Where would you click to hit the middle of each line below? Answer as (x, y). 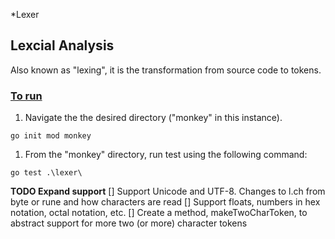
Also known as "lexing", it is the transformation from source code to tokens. (166, 70)
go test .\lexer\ (46, 173)
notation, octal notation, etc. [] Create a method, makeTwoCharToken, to (159, 213)
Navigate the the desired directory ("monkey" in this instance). (153, 118)
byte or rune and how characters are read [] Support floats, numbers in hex (165, 202)
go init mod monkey (51, 136)
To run (26, 96)
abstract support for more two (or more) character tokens (129, 223)
